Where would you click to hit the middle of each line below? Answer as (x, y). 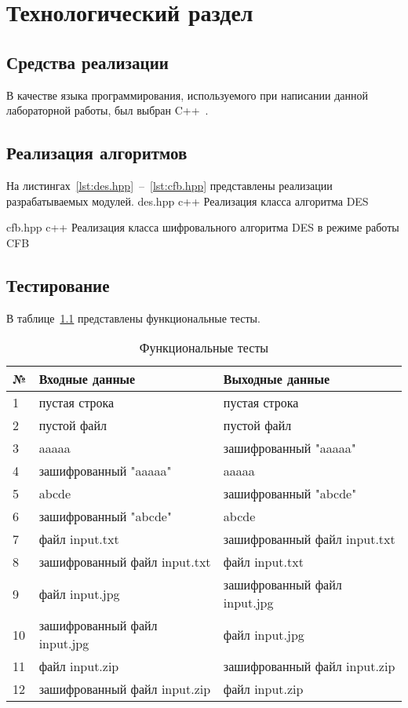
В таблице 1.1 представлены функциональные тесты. (133, 318)
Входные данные (87, 379)
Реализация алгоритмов (97, 153)
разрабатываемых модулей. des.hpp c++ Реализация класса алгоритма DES (188, 201)
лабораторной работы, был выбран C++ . (107, 110)
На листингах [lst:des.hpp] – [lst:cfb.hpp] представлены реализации (169, 185)
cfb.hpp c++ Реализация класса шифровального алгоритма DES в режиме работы (203, 227)
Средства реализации (87, 62)
